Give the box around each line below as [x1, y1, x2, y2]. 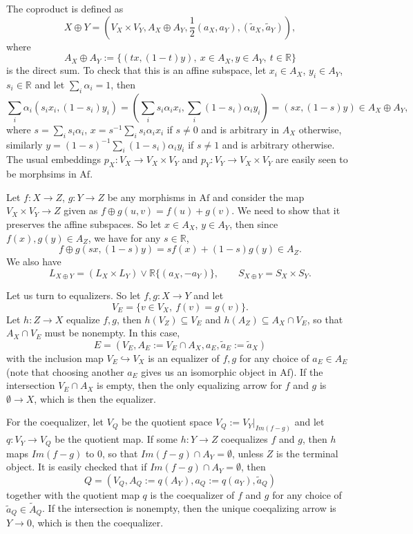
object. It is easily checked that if [6, 459, 147, 474]
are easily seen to [276, 152, 348, 166]
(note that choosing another [6, 364, 124, 379]
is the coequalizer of [150, 487, 235, 502]
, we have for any [88, 230, 161, 245]
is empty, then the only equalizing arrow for [96, 378, 282, 392]
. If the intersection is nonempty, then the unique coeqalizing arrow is [42, 501, 336, 515]
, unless [231, 446, 264, 460]
